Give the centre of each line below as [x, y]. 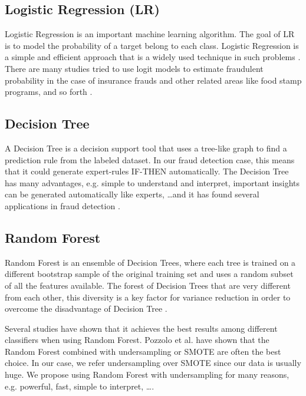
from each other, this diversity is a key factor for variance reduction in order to [148, 297]
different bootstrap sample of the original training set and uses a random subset [149, 274]
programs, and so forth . [49, 92]
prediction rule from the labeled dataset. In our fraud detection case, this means [150, 159]
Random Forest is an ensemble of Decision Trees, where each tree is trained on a [150, 262]
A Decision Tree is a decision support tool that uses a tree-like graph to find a [146, 148]
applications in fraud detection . [62, 205]
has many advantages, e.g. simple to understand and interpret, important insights [152, 182]
